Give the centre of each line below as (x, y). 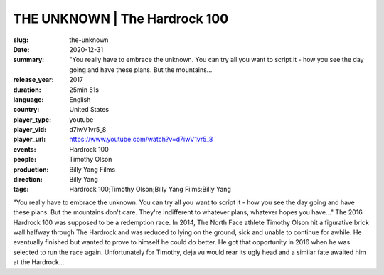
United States (89, 110)
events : (25, 149)
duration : (27, 90)
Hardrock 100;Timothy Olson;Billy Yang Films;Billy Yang (150, 190)
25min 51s (84, 90)
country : (26, 110)
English (80, 99)
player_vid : (30, 130)
